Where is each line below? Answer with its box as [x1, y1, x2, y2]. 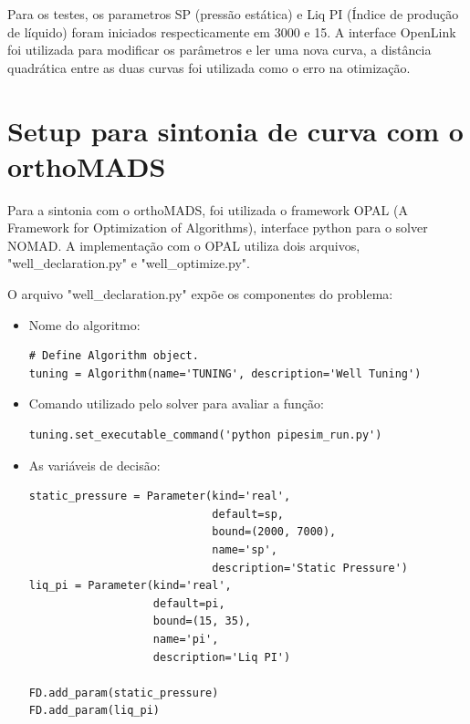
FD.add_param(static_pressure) [28, 686, 219, 699]
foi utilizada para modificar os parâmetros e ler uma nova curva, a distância [7, 40, 432, 59]
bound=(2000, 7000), [212, 525, 337, 539]
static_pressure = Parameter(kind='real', [28, 490, 291, 503]
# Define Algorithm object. [28, 349, 199, 363]
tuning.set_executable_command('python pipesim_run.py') [28, 429, 382, 442]
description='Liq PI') [152, 650, 291, 664]
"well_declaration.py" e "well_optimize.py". [7, 253, 250, 273]
